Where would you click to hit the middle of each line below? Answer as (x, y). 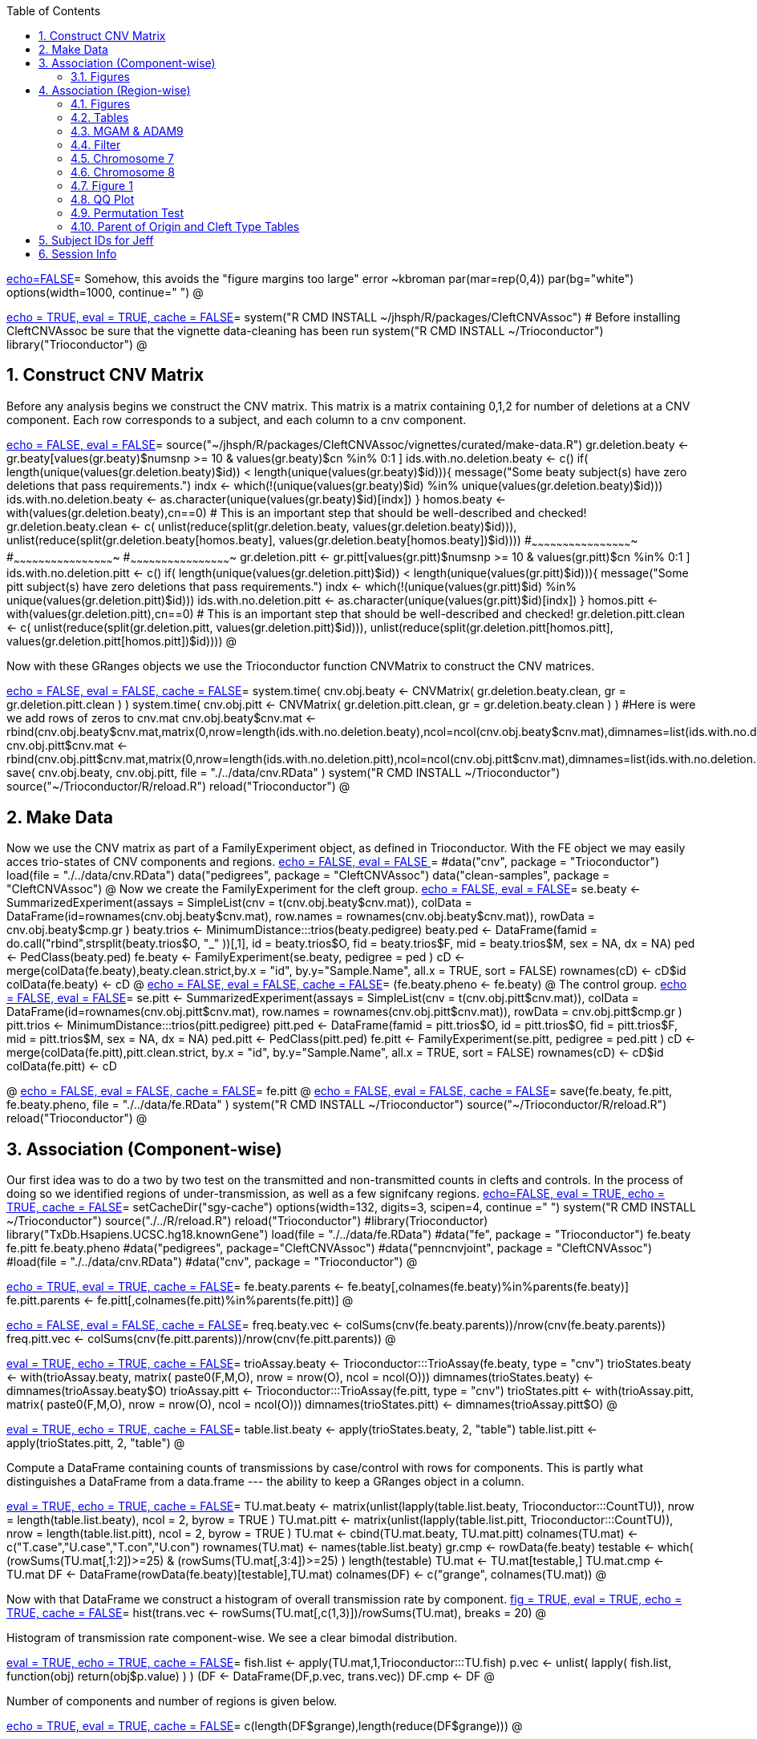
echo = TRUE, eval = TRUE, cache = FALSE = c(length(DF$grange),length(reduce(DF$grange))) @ (265, 1726)
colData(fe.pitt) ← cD (62, 1066)
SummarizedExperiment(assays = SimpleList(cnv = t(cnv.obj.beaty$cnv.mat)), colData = (239, 903)
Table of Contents (54, 11)
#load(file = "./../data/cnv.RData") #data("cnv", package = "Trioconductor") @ (212, 1262)
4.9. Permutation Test (128, 213)
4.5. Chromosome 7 (122, 158)
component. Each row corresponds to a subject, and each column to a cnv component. (237, 419)
